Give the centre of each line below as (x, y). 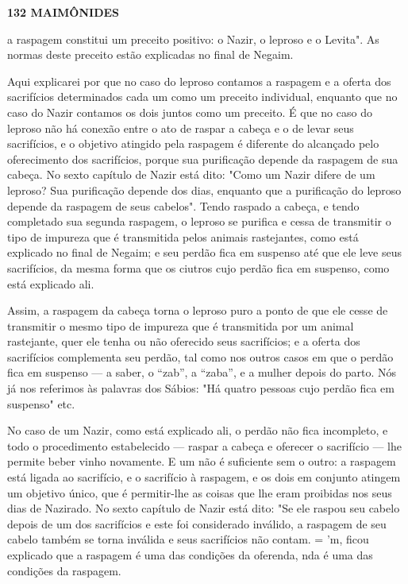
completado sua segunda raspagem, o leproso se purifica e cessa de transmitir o (199, 221)
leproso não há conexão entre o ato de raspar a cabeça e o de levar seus (181, 128)
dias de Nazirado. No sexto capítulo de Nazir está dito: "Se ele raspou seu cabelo (204, 508)
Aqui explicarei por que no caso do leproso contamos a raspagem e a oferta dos (199, 81)
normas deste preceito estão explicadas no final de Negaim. (150, 54)
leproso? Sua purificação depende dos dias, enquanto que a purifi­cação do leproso (204, 190)
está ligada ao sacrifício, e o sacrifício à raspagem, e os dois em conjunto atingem (204, 477)
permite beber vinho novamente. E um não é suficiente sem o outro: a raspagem (202, 461)
